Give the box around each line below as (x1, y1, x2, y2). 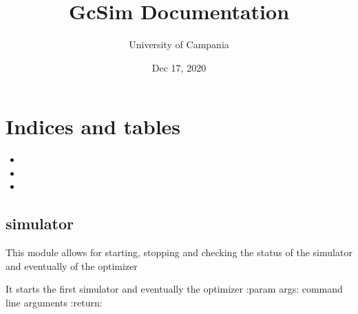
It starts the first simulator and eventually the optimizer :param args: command (6, 282, 343, 296)
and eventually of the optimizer (6, 258, 138, 273)
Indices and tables (6, 112, 181, 140)
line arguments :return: (6, 295, 103, 310)
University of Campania (129, 37, 229, 52)
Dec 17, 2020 (151, 60, 207, 74)
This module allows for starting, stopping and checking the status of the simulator (6, 245, 352, 260)
